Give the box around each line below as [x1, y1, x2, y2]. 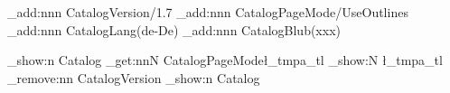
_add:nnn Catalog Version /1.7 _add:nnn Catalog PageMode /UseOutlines [7, 3, 408, 21]
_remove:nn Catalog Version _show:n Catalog [7, 68, 260, 87]
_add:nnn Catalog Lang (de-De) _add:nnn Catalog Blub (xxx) [7, 20, 341, 39]
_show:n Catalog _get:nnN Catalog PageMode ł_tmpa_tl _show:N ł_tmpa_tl [7, 51, 443, 70]
